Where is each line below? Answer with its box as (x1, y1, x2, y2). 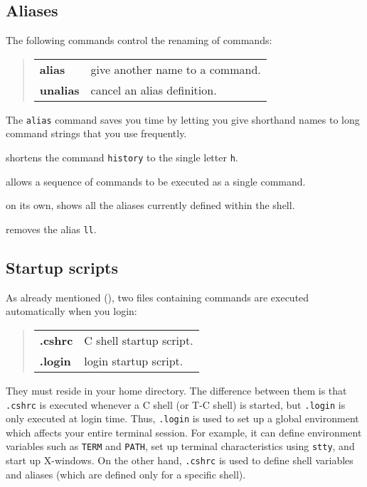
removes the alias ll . (6, 221, 97, 236)
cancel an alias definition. (90, 81, 217, 98)
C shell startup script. (84, 331, 193, 348)
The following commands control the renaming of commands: (6, 33, 272, 48)
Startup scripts (6, 256, 119, 278)
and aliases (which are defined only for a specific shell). (6, 466, 246, 481)
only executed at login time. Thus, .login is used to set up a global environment (6, 411, 359, 426)
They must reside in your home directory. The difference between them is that (6, 382, 347, 397)
